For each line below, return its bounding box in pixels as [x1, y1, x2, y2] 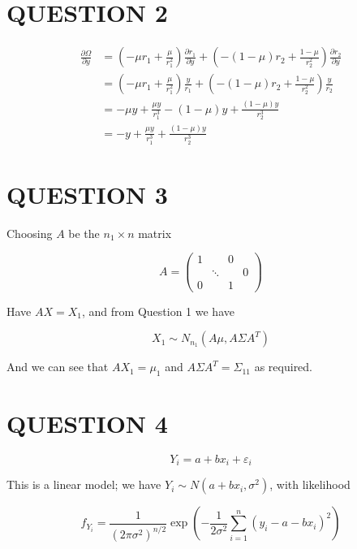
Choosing [6, 224, 53, 241]
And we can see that [6, 358, 109, 375]
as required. [254, 358, 313, 375]
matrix [138, 224, 172, 241]
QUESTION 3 [6, 177, 168, 210]
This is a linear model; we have [6, 476, 161, 493]
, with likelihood [269, 476, 351, 493]
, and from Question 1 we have [82, 302, 234, 319]
